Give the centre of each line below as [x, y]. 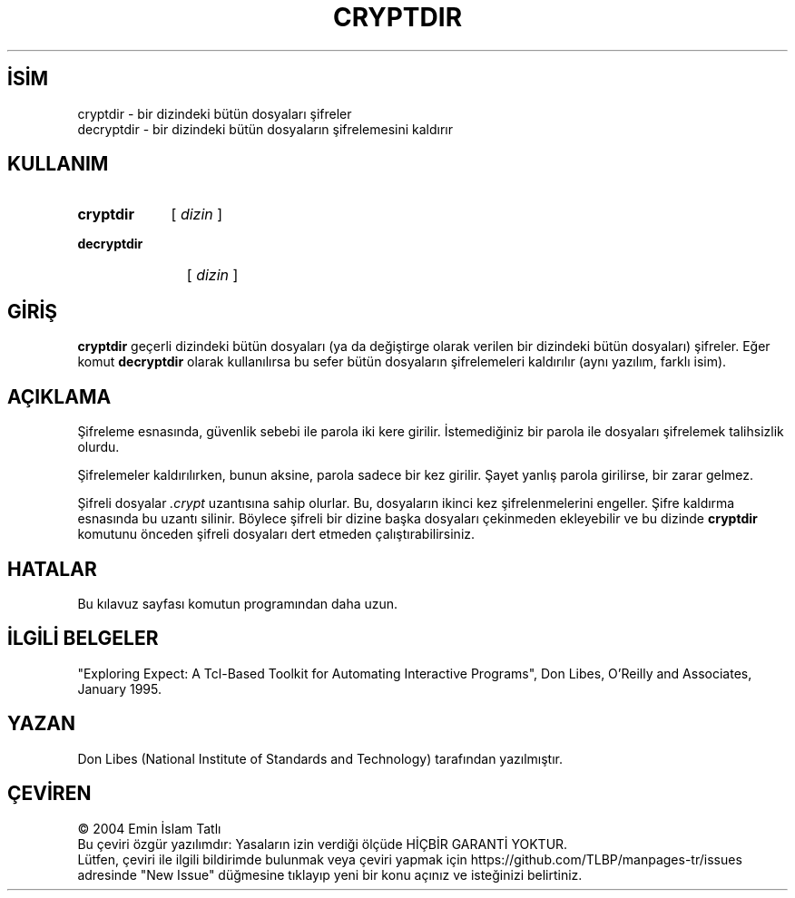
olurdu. [98, 447]
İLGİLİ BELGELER [83, 639]
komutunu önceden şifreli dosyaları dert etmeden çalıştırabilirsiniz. [276, 534]
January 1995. [119, 688]
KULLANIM [58, 164]
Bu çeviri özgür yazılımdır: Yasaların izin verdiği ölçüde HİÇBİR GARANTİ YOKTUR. [323, 844]
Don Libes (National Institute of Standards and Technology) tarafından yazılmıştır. [320, 758]
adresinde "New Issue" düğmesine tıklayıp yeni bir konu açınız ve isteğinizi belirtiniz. [330, 874]
